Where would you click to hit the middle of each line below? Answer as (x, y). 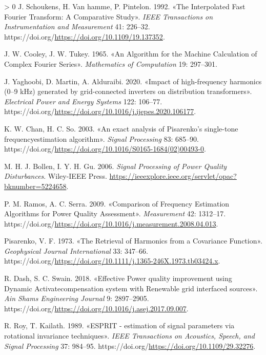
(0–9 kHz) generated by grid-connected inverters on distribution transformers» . (128, 91)
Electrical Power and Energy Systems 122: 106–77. (83, 101)
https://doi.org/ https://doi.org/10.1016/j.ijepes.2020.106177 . (100, 111)
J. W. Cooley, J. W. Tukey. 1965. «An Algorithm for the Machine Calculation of (131, 54)
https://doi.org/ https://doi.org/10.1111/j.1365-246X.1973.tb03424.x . (112, 261)
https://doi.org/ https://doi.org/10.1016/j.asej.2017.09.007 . (96, 308)
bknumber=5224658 (35, 186)
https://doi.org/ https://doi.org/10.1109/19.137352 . (85, 36)
